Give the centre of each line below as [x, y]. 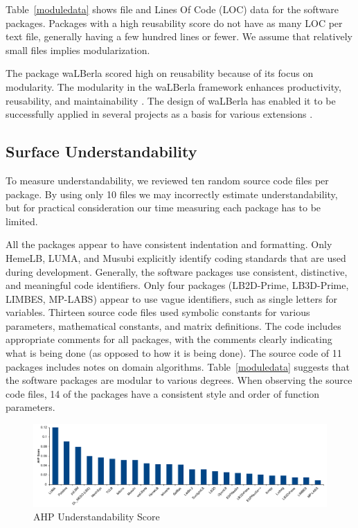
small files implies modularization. [78, 50]
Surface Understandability [101, 151]
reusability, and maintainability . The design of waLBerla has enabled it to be [171, 100]
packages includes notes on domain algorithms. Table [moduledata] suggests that [178, 366]
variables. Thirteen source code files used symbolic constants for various [158, 312]
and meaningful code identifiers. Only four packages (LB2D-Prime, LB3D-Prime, [177, 285]
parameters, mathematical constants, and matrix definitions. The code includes [173, 325]
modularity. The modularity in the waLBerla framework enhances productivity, [173, 86]
